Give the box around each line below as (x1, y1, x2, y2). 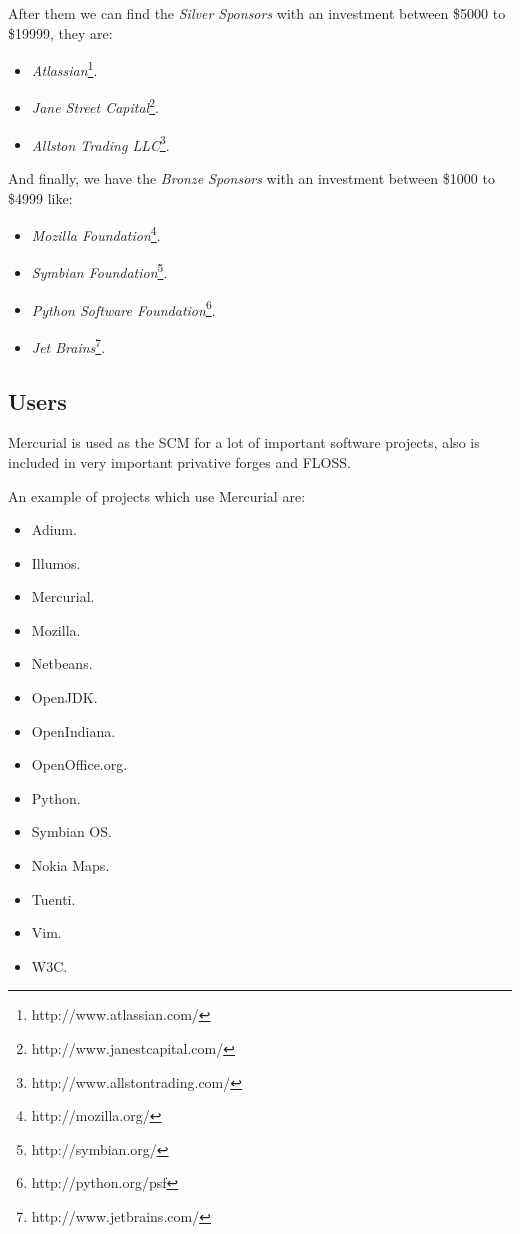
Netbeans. (31, 653, 93, 674)
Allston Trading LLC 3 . (31, 131, 170, 155)
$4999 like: (8, 187, 73, 208)
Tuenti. (31, 888, 76, 909)
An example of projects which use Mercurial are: (8, 485, 306, 506)
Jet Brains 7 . (31, 333, 106, 357)
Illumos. (31, 552, 81, 573)
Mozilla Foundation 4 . (31, 222, 161, 245)
